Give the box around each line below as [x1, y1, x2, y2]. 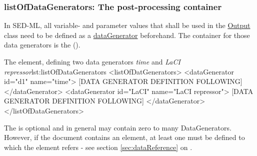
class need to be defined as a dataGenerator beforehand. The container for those [4, 29, 250, 40]
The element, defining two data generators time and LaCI [4, 56, 180, 66]
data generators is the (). [4, 39, 80, 50]
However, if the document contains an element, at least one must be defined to [4, 132, 245, 142]
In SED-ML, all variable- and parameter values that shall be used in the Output [4, 20, 250, 30]
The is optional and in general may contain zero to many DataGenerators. [4, 122, 231, 132]
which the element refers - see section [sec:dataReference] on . [4, 141, 192, 152]
